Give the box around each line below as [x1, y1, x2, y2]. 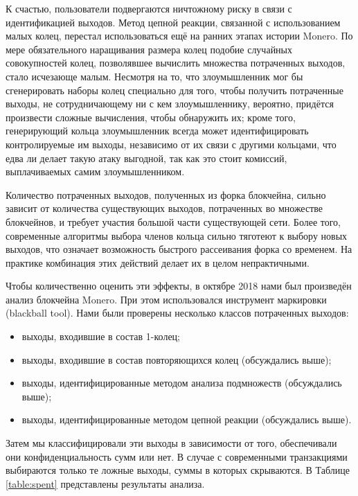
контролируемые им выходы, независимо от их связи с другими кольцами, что [6, 136, 337, 151]
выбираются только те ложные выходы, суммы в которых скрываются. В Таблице [6, 463, 350, 477]
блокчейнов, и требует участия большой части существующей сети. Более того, [6, 214, 341, 229]
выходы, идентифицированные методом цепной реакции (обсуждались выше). [21, 412, 352, 427]
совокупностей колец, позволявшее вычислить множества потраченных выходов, [6, 55, 346, 70]
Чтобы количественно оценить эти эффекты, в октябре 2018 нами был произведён [6, 278, 352, 293]
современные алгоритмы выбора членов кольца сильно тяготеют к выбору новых [6, 228, 348, 242]
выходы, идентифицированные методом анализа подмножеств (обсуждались [21, 375, 342, 390]
